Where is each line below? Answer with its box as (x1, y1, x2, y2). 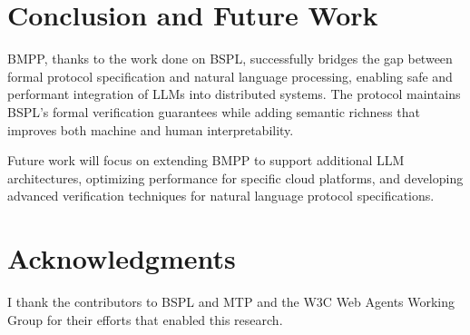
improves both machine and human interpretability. (7, 120, 294, 139)
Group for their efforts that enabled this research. (7, 310, 283, 329)
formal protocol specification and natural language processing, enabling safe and (7, 66, 453, 85)
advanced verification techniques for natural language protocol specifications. (7, 186, 435, 205)
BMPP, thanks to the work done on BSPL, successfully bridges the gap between (7, 49, 453, 68)
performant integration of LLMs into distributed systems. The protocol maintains (7, 84, 461, 103)
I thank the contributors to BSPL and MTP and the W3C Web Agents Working (7, 292, 455, 310)
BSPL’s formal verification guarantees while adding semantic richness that (7, 102, 420, 121)
